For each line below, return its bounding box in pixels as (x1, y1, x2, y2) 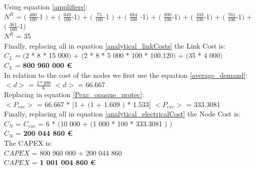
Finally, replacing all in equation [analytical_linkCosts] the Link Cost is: (4, 40, 226, 51)
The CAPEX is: (4, 138, 52, 148)
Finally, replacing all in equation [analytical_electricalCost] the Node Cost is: (4, 109, 241, 119)
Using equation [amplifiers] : (4, 1, 88, 11)
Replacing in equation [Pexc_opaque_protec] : (4, 89, 144, 100)
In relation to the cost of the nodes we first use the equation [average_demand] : (4, 69, 248, 80)
